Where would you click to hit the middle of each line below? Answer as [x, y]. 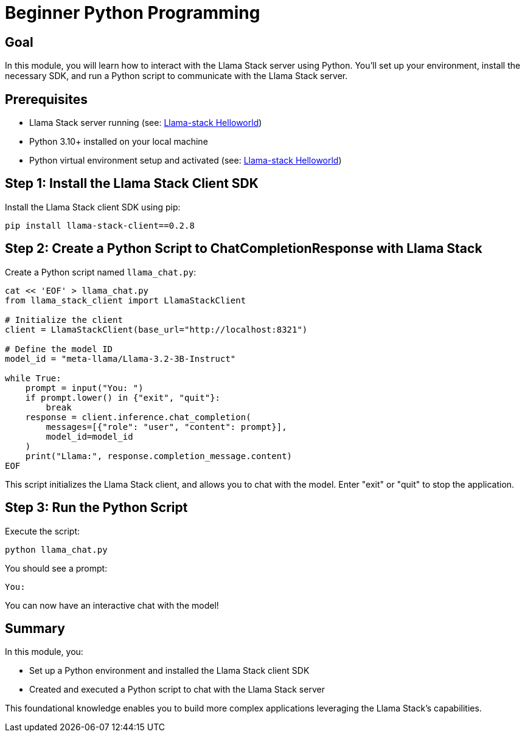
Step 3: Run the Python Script [96, 508]
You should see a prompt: [56, 568]
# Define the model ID [59, 349]
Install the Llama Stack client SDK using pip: [93, 207]
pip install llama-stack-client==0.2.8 [100, 225]
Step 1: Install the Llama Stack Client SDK [132, 184]
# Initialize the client [64, 320]
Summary [35, 628]
